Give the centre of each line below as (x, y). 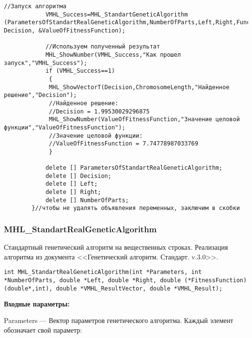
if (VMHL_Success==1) (80, 71)
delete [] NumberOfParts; (87, 200)
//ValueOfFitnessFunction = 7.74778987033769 (124, 144)
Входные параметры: (37, 304)
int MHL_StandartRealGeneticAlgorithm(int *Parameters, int (103, 272)
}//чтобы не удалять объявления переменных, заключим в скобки (136, 208)
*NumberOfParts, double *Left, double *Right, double (93, 281)
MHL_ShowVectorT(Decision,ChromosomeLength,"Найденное (139, 87)
